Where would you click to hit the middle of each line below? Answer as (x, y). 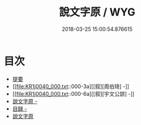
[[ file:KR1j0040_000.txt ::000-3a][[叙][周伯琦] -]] (71, 86)
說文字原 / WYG (97, 12)
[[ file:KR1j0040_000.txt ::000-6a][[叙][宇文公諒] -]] (73, 93)
